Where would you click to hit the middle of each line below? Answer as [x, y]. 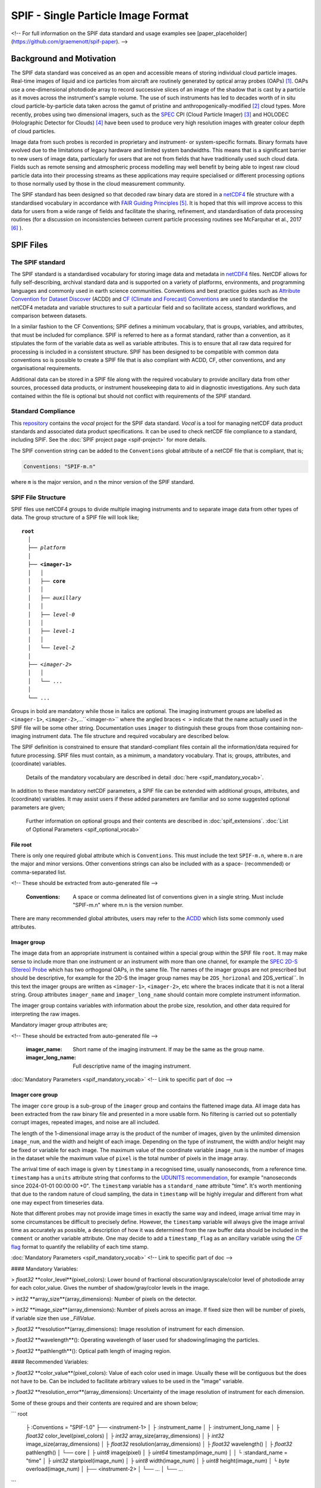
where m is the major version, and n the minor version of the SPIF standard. [103, 482]
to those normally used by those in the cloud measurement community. [98, 183]
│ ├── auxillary [54, 598]
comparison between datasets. [49, 315]
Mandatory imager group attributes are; [59, 1025]
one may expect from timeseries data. [57, 1202]
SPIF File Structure [38, 497]
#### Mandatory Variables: [45, 1268]
